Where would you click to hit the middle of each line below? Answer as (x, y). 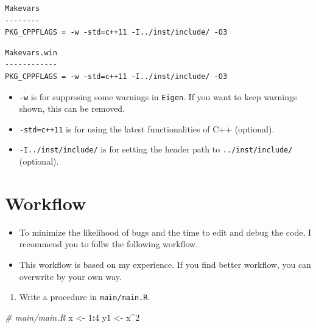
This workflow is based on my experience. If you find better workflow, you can (165, 265)
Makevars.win (31, 53)
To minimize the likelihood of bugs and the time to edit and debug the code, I (165, 232)
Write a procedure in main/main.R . (85, 297)
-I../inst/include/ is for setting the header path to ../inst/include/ (156, 149)
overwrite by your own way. (70, 276)
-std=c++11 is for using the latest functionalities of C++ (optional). (147, 128)
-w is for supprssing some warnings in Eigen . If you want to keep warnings (158, 96)
